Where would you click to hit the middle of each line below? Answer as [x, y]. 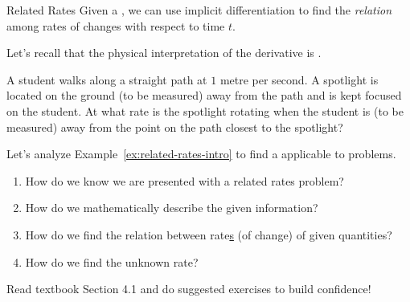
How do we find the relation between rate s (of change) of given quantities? [209, 234]
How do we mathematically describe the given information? [172, 208]
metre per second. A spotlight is [299, 79]
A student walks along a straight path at [107, 79]
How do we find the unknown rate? [112, 261]
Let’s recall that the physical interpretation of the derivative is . [164, 53]
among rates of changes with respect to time [116, 25]
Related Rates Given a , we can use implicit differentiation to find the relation [199, 10]
